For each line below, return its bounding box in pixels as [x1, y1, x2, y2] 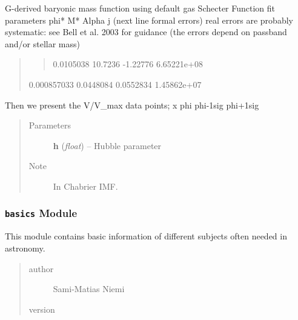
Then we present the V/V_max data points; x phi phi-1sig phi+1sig [5, 98, 259, 111]
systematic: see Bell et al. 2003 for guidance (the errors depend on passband [5, 25, 287, 38]
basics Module [5, 205, 78, 221]
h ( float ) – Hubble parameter [53, 139, 162, 152]
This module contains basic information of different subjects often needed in [5, 230, 287, 242]
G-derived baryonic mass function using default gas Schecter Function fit [5, 2, 276, 14]
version [28, 302, 55, 315]
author [28, 262, 54, 275]
